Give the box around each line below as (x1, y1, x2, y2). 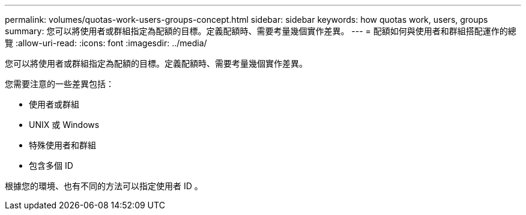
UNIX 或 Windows (29, 120, 100, 130)
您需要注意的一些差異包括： (5, 79, 114, 89)
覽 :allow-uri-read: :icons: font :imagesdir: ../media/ (5, 38, 207, 48)
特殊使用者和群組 (29, 140, 96, 150)
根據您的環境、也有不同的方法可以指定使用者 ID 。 (5, 181, 203, 191)
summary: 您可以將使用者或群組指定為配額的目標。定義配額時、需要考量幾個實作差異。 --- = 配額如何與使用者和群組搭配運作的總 (5, 26, 516, 36)
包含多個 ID (29, 160, 73, 171)
